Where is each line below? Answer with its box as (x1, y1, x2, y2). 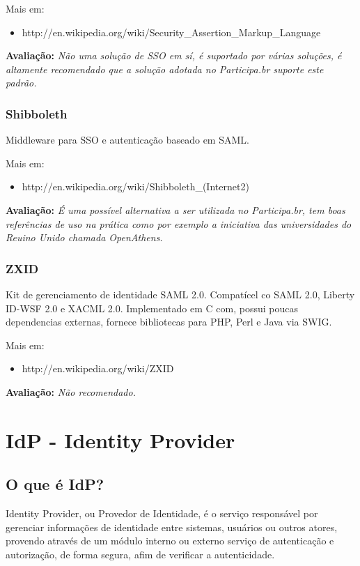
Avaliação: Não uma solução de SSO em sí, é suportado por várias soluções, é (6, 48, 342, 63)
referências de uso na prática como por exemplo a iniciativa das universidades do (6, 216, 352, 231)
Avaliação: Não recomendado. (6, 384, 136, 399)
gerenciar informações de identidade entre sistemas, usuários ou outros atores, (6, 519, 338, 534)
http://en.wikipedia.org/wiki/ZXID (22, 361, 174, 376)
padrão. (6, 75, 37, 90)
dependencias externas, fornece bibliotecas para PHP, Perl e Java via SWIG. (6, 314, 332, 329)
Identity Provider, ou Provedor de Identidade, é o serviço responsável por (6, 506, 318, 521)
